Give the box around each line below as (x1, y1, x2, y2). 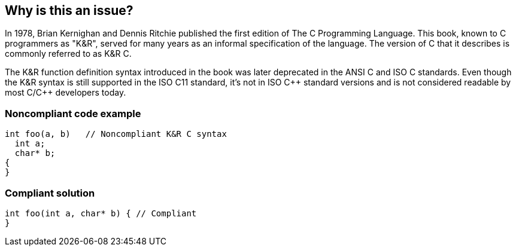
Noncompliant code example (5, 107, 141, 120)
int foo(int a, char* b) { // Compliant (5, 208, 197, 218)
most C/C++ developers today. (5, 87, 126, 98)
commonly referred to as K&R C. (5, 48, 132, 59)
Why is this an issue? (5, 3, 133, 18)
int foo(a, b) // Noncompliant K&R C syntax (5, 129, 227, 139)
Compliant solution (5, 186, 95, 199)
